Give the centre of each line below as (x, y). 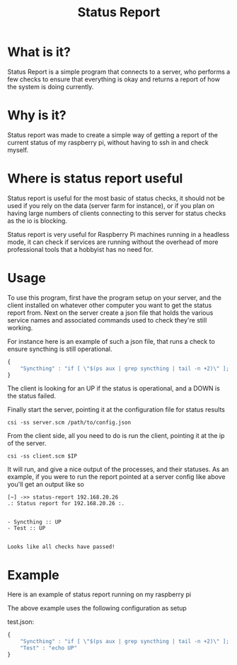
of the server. (27, 444)
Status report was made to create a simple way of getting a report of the (112, 134)
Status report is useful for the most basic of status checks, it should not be (116, 198)
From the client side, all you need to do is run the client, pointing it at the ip (116, 436)
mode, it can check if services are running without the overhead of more (113, 242)
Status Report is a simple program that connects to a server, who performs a (119, 71)
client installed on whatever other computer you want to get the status (110, 305)
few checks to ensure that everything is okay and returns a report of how (114, 79)
